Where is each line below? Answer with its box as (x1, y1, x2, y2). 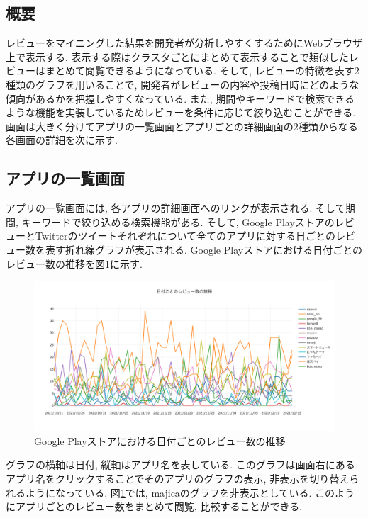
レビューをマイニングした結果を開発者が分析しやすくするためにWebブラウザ (6, 35, 363, 50)
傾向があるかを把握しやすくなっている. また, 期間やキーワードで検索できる (6, 91, 355, 106)
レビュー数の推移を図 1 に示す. (6, 256, 143, 271)
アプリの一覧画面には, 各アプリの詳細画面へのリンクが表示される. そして (6, 201, 345, 215)
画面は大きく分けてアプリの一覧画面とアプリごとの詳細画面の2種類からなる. (6, 118, 361, 133)
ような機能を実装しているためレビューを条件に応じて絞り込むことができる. (6, 105, 356, 120)
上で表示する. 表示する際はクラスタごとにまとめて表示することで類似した (6, 49, 349, 64)
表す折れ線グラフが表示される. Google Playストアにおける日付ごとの (45, 242, 362, 257)
